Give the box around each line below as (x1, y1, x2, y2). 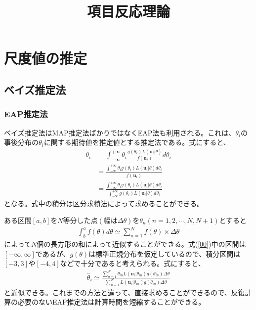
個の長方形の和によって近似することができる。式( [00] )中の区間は (37, 239, 246, 249)
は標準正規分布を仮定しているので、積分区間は (88, 248, 241, 259)
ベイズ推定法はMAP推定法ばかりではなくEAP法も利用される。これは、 (4, 127, 236, 137)
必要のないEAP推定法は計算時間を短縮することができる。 (17, 297, 206, 307)
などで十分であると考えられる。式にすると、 (60, 258, 205, 268)
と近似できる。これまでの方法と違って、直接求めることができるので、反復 (4, 287, 245, 297)
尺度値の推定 (4, 48, 87, 68)
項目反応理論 (86, 1, 170, 21)
